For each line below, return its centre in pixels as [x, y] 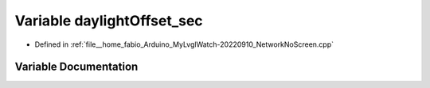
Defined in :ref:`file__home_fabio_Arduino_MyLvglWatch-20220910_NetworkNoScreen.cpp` [184, 44]
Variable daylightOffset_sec [109, 21]
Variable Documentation [76, 67]
